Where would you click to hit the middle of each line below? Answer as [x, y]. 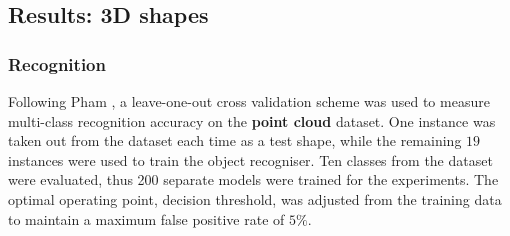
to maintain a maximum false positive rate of [146, 218]
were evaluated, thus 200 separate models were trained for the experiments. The [253, 179]
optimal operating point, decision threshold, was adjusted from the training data [255, 198]
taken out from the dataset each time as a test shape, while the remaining [235, 140]
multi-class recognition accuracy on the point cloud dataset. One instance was [252, 120]
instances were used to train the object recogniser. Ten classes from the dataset [250, 159]
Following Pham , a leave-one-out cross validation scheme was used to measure [249, 101]
